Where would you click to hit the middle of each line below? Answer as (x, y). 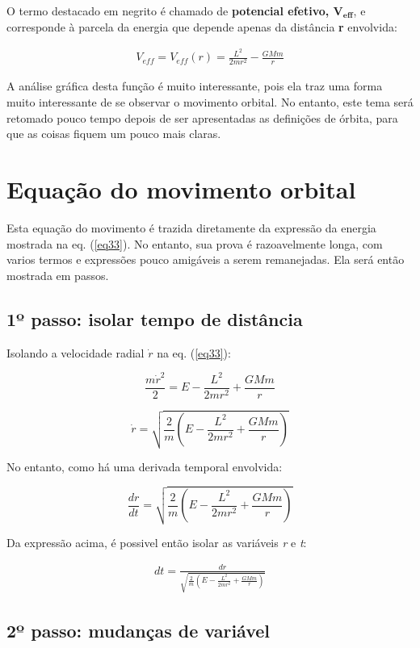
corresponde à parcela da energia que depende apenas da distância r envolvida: (202, 26)
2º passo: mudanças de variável (139, 631)
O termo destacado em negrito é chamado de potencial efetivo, (168, 10)
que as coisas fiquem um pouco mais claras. (114, 134)
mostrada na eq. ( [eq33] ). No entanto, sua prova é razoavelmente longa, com (195, 243)
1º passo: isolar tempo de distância (155, 318)
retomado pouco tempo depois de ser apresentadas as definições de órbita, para (202, 117)
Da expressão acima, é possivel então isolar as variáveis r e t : (157, 542)
